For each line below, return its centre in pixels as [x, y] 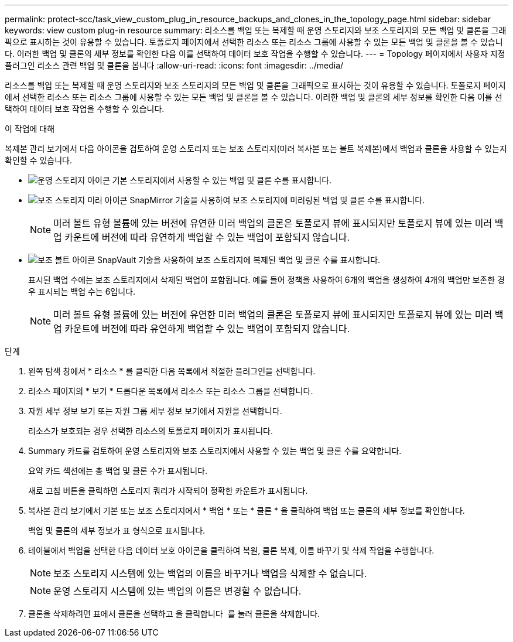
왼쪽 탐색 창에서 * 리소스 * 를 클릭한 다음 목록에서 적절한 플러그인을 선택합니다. [172, 371]
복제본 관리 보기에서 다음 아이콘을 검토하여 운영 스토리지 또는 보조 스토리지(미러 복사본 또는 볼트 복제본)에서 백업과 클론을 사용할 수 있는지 [256, 148]
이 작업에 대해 [30, 129]
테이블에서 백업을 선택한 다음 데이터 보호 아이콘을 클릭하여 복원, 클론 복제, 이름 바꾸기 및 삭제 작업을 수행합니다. [231, 550]
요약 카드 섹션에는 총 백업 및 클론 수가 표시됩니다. [118, 471]
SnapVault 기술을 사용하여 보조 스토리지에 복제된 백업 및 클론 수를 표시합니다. [239, 260]
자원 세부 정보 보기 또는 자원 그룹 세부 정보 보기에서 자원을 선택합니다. [155, 411]
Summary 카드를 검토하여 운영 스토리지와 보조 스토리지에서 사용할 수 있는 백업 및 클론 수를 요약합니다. [215, 451]
